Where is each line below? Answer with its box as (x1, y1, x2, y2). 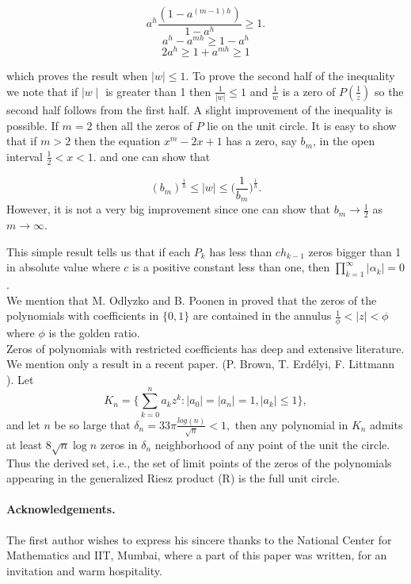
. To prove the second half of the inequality (185, 67, 395, 84)
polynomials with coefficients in (6, 307, 159, 324)
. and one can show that (93, 148, 211, 164)
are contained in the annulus (192, 307, 332, 324)
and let (6, 416, 40, 432)
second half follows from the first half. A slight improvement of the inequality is (6, 102, 393, 118)
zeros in (100, 436, 138, 452)
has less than (209, 243, 272, 259)
